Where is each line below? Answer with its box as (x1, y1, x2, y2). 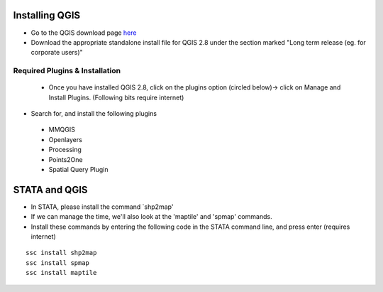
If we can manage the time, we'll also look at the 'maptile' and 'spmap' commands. (30, 212, 272, 221)
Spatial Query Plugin (48, 165, 109, 173)
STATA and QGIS (13, 183, 88, 195)
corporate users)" (30, 48, 83, 57)
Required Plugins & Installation (13, 66, 121, 76)
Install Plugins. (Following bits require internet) (48, 93, 184, 102)
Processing (48, 146, 82, 154)
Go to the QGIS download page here (30, 28, 137, 37)
